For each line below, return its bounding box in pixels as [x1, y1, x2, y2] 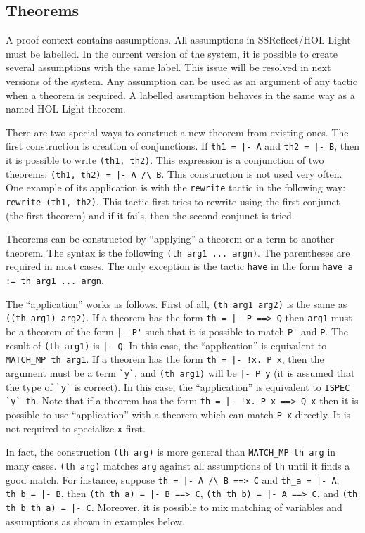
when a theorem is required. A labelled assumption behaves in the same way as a [6, 87, 355, 102]
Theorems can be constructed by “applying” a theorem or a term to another [6, 231, 335, 246]
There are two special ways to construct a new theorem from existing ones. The [6, 124, 349, 139]
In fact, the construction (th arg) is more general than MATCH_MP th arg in [6, 444, 336, 459]
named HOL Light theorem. [6, 101, 126, 116]
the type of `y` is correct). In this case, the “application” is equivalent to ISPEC [6, 379, 350, 394]
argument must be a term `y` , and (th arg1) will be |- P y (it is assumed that [6, 366, 355, 380]
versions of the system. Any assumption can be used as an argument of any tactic [6, 73, 357, 88]
